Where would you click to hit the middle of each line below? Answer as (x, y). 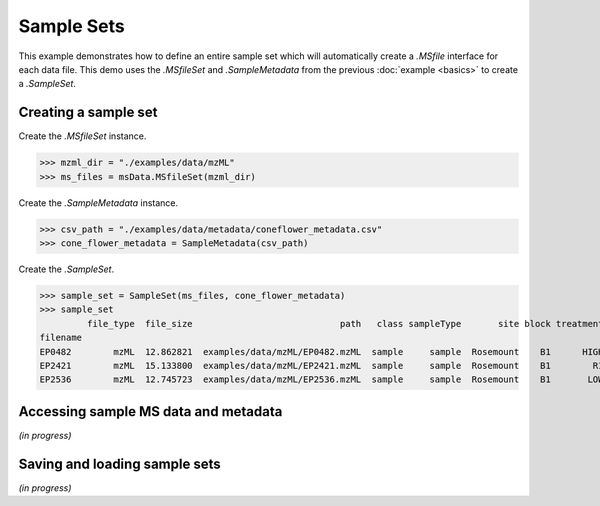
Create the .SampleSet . (66, 269)
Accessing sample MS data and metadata (150, 411)
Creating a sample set (88, 112)
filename (61, 338)
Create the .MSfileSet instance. (82, 136)
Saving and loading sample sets (119, 463)
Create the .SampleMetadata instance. (98, 202)
